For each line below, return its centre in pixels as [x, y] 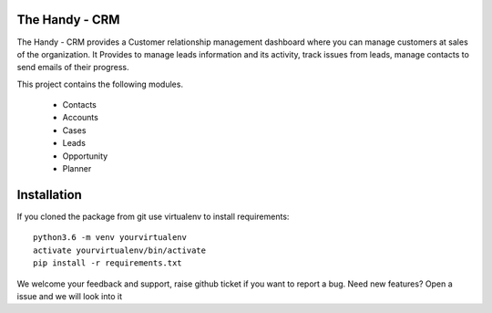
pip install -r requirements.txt [108, 263]
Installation [49, 195]
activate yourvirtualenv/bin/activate [120, 250]
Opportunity [85, 156]
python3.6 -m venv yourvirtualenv [110, 238]
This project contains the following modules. [100, 84]
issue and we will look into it [70, 296]
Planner [77, 169]
